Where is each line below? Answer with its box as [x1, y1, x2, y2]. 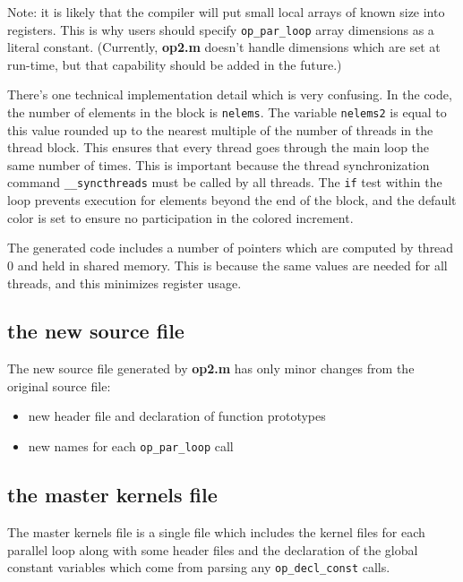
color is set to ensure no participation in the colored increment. [7, 208, 354, 227]
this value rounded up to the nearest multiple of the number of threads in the [7, 120, 433, 139]
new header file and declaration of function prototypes [28, 407, 326, 425]
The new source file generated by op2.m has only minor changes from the [7, 359, 415, 378]
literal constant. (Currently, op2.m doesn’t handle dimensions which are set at [7, 38, 441, 56]
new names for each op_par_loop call [28, 437, 234, 456]
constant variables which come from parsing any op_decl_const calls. [7, 558, 390, 577]
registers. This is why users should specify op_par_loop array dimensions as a [7, 20, 434, 39]
